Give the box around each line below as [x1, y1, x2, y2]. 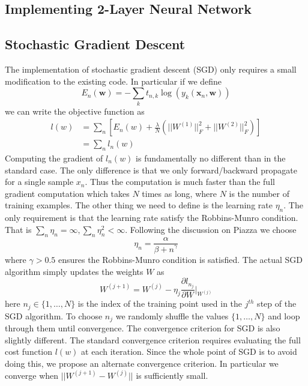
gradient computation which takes [5, 187, 130, 199]
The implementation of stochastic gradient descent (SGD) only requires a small [5, 62, 297, 75]
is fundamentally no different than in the [136, 151, 286, 164]
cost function [5, 345, 53, 358]
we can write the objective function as [5, 104, 145, 117]
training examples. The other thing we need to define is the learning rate [5, 199, 273, 211]
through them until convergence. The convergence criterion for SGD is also [5, 322, 280, 334]
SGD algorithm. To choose [5, 309, 103, 322]
